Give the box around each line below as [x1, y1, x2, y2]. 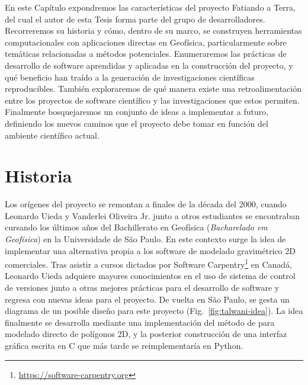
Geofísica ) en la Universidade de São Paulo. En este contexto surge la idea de [5, 233, 286, 245]
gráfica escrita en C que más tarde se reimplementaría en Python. [5, 339, 243, 352]
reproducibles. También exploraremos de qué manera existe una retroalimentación [5, 82, 302, 95]
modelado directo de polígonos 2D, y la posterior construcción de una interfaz [5, 328, 287, 340]
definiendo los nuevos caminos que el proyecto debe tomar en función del [5, 117, 268, 129]
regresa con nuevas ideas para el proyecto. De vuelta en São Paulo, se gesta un [5, 293, 290, 305]
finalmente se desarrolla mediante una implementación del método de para [5, 316, 275, 328]
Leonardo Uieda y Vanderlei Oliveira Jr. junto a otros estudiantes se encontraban [5, 209, 300, 222]
